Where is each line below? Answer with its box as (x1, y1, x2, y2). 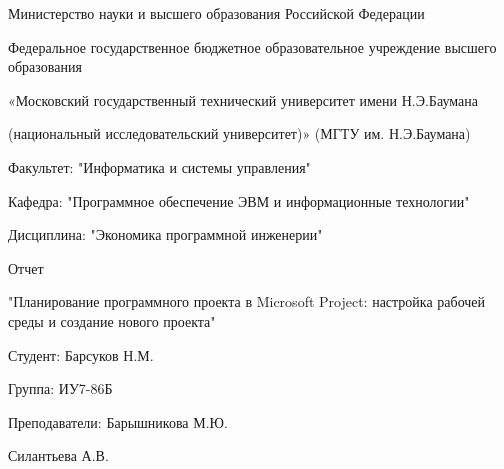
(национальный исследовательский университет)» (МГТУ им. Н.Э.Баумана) (8, 123, 471, 144)
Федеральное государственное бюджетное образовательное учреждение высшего (8, 36, 497, 57)
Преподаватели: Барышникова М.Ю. (8, 411, 228, 432)
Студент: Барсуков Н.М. (8, 344, 154, 365)
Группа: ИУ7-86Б (8, 378, 113, 399)
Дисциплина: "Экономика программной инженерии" (8, 224, 323, 245)
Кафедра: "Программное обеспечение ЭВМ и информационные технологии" (8, 190, 470, 211)
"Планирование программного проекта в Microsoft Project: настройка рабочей (8, 291, 486, 312)
